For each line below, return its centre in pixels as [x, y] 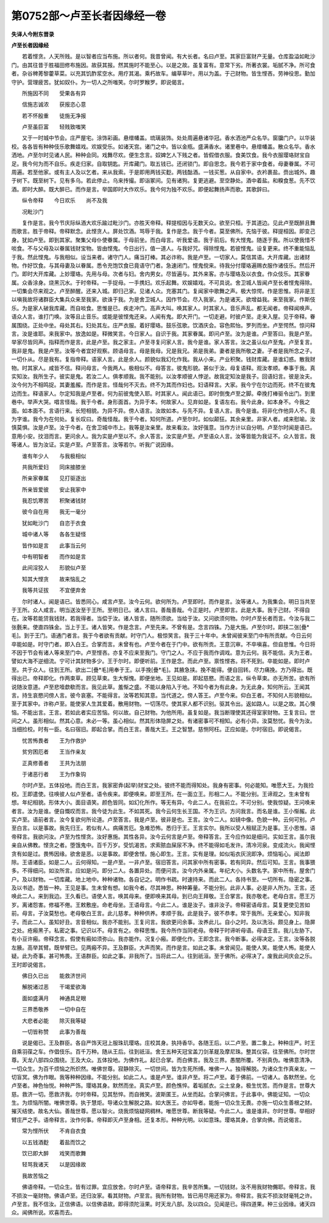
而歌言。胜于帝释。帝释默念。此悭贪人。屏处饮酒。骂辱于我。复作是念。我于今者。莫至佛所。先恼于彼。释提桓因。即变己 [163, 231]
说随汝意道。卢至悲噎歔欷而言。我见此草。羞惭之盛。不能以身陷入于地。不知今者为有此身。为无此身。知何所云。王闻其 [161, 686]
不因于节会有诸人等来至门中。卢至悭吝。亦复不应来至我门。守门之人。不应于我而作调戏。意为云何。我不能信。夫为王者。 [163, 652]
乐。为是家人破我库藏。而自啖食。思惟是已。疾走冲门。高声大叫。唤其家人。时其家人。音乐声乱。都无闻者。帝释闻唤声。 [163, 308]
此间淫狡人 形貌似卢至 [54, 568]
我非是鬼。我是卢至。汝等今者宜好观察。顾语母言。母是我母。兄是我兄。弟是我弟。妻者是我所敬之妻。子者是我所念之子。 [163, 351]
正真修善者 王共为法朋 [54, 763]
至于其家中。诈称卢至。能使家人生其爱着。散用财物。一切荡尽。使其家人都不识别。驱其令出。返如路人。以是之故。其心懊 [163, 704]
